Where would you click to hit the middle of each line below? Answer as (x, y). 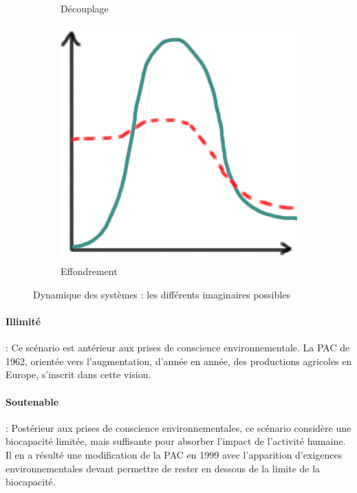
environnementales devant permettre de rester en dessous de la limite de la (163, 468)
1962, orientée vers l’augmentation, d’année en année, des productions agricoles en (179, 361)
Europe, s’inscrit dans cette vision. (78, 374)
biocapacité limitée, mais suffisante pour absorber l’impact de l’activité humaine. (176, 441)
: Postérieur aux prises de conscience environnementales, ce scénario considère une (178, 427)
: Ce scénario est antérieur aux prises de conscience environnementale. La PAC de (178, 348)
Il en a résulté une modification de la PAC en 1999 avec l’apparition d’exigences (174, 454)
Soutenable (32, 401)
